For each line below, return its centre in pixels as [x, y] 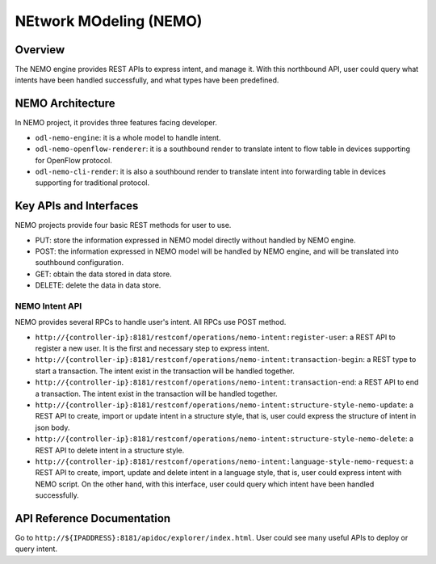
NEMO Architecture [65, 104]
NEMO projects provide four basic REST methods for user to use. [123, 225]
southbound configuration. [80, 263]
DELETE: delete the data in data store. [98, 285]
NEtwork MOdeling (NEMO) [109, 21]
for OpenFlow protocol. [73, 160]
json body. [52, 427]
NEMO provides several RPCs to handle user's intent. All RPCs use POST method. [151, 322]
